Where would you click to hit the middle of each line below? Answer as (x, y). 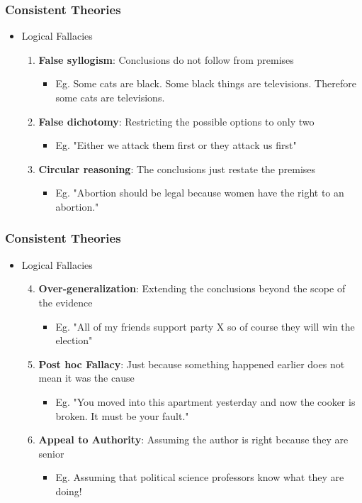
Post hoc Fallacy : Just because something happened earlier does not (192, 364)
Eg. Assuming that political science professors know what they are (200, 477)
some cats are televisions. (110, 97)
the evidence (66, 302)
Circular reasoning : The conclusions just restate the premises (177, 168)
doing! (69, 491)
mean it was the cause (86, 378)
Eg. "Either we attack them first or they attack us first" (176, 145)
